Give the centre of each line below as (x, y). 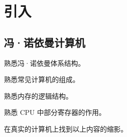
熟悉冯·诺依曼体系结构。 (44, 63)
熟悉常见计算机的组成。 (42, 79)
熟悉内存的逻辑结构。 (38, 96)
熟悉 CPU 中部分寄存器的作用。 (55, 112)
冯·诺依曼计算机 (45, 42)
